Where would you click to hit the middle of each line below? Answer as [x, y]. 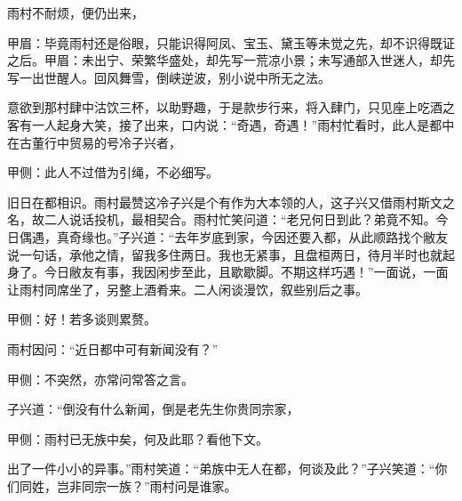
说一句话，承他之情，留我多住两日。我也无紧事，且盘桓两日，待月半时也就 [225, 254]
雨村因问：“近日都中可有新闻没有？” [113, 348]
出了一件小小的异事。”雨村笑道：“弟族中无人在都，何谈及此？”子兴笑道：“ [221, 469]
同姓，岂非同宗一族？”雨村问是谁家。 [128, 485]
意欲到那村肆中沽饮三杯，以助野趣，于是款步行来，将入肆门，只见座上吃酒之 [231, 107]
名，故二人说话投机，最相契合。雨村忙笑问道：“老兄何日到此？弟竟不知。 [222, 219]
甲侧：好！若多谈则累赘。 [82, 319]
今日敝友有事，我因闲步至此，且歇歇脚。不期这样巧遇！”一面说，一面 [246, 272]
